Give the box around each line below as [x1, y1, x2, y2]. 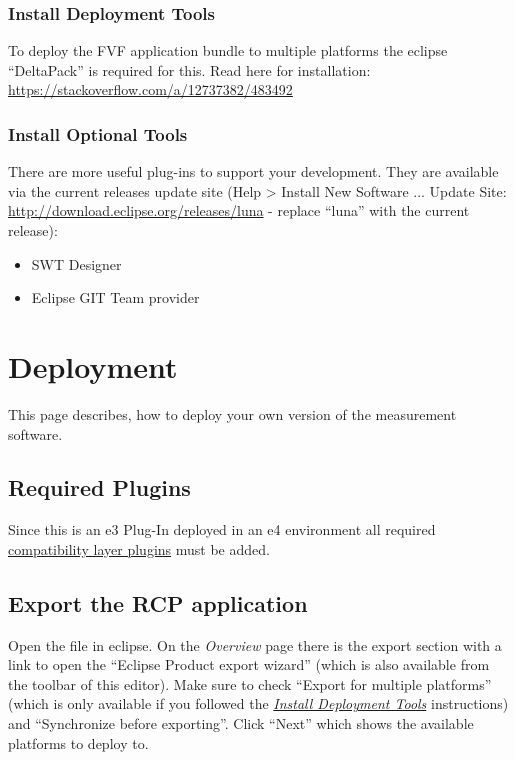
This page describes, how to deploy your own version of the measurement [8, 403, 457, 424]
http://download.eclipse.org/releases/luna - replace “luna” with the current [8, 200, 470, 221]
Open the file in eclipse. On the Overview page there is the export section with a [8, 634, 502, 655]
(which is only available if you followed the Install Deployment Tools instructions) [8, 693, 509, 714]
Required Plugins [8, 472, 191, 503]
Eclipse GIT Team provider [31, 287, 200, 308]
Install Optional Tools [8, 121, 188, 146]
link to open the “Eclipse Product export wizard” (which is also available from [8, 654, 490, 675]
